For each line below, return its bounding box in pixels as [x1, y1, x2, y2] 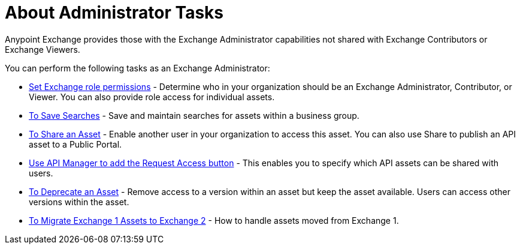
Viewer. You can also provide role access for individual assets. [29, 91, 275, 102]
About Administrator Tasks [5, 2, 224, 23]
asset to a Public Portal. [29, 139, 122, 149]
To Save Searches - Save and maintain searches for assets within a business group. [29, 110, 359, 121]
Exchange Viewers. [5, 44, 80, 55]
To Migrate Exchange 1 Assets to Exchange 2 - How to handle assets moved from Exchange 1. [29, 215, 399, 226]
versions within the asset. [29, 196, 129, 207]
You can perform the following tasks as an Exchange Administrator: [5, 62, 270, 73]
